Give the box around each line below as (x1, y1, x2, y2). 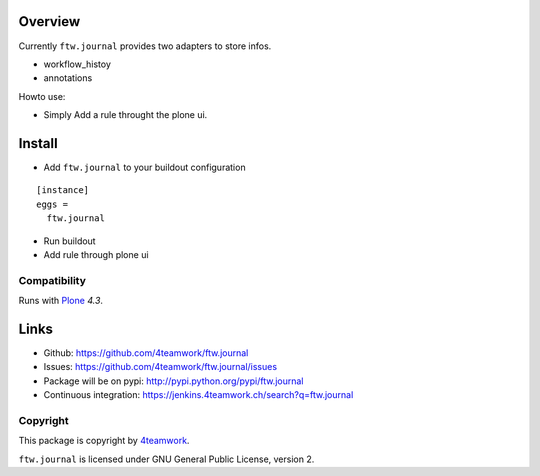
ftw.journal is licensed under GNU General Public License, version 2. (18, 453, 315, 465)
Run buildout (43, 235, 96, 247)
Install (18, 135, 59, 152)
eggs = (36, 198, 69, 210)
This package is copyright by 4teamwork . (18, 435, 190, 447)
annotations (43, 72, 93, 84)
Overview (18, 13, 81, 30)
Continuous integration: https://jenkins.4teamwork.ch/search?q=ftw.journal (43, 389, 354, 401)
